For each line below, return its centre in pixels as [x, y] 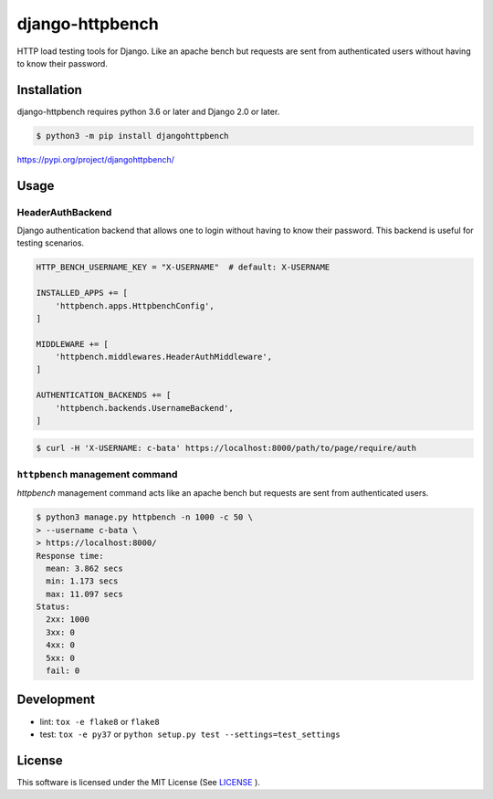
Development [56, 700]
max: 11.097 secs [84, 594]
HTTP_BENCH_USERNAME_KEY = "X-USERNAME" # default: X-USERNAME [183, 268]
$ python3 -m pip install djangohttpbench [132, 136]
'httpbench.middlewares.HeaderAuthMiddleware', [164, 357]
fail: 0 [63, 671]
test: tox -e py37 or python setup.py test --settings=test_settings [190, 734]
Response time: [70, 556]
